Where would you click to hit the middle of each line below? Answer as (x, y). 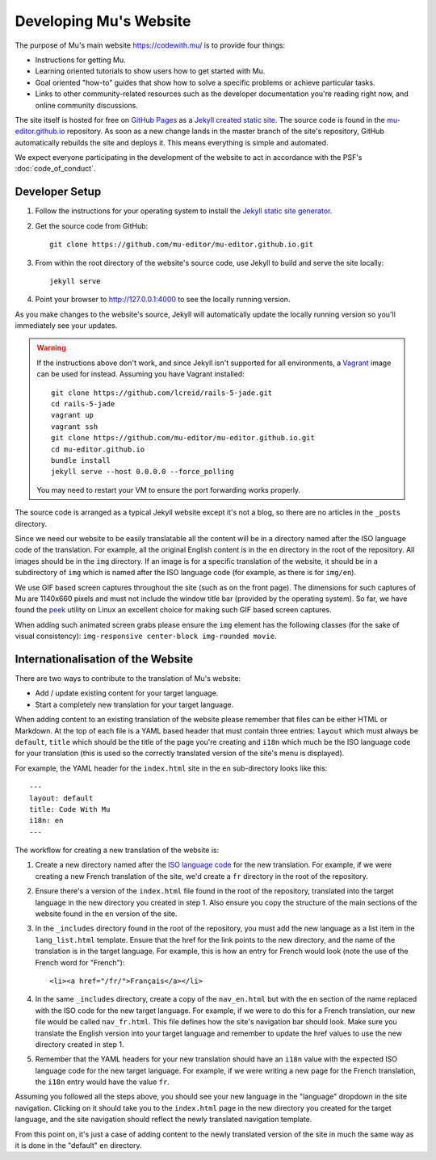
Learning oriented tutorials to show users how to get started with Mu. (150, 71)
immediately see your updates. (66, 326)
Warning (51, 348)
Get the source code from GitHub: (92, 225)
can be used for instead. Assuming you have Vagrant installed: (141, 374)
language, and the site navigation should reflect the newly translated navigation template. (163, 1120)
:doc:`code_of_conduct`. (55, 169)
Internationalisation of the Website (104, 659)
